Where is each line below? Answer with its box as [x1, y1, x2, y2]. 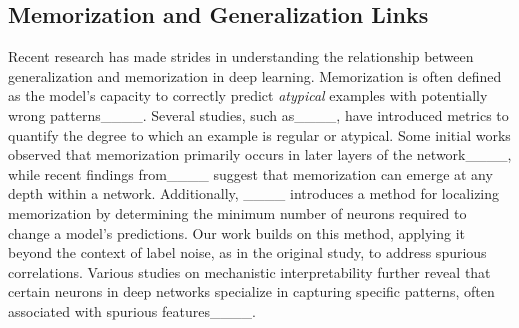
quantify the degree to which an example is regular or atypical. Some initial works [8, 124, 511, 145]
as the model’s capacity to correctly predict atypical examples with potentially [8, 85, 488, 106]
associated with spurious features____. [8, 300, 256, 321]
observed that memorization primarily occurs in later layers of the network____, [8, 144, 512, 165]
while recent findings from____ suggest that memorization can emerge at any [8, 163, 493, 184]
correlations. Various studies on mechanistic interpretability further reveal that [8, 261, 491, 282]
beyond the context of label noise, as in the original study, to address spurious [8, 242, 487, 263]
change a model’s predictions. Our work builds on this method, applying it [8, 222, 466, 243]
